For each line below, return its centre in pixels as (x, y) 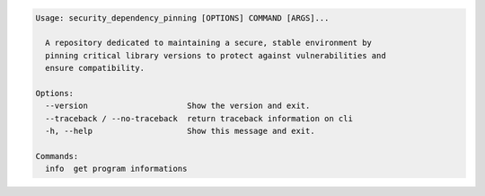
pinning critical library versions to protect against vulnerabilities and (216, 55)
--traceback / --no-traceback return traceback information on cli (199, 118)
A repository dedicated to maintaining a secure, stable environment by (209, 43)
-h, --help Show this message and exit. (180, 131)
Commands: (57, 156)
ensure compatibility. (95, 68)
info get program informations (116, 169)
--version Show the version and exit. (178, 106)
